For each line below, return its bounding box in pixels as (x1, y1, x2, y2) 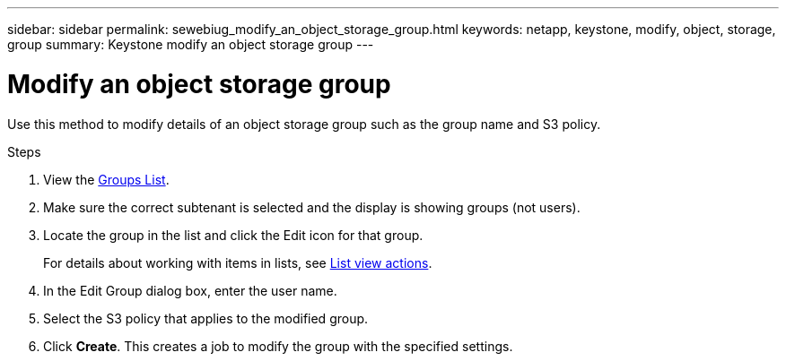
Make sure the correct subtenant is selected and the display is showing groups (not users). (43, 199, 581, 215)
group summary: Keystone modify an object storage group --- (7, 37, 374, 52)
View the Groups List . (43, 171, 170, 187)
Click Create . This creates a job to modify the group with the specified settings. (43, 338, 513, 354)
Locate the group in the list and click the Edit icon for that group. (43, 227, 424, 243)
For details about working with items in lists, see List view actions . (43, 254, 432, 271)
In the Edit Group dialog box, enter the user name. (43, 282, 337, 298)
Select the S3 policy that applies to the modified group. (43, 310, 369, 326)
